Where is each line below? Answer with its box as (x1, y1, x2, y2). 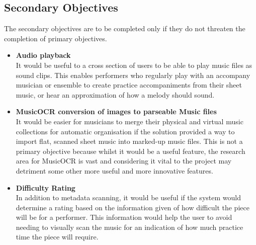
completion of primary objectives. (4, 33, 107, 43)
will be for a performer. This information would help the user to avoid (16, 212, 232, 222)
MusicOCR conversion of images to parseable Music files (16, 106, 217, 117)
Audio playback (16, 50, 71, 60)
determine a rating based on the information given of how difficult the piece (16, 202, 249, 212)
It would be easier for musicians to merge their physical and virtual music (16, 116, 243, 126)
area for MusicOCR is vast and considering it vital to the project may (16, 155, 232, 166)
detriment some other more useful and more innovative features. (16, 165, 213, 176)
